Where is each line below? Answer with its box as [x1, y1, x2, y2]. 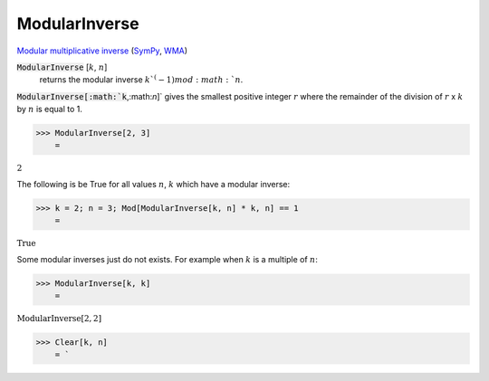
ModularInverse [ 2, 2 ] [16, 313, 102, 324]
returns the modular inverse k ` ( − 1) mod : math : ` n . [39, 73, 244, 85]
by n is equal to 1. [16, 104, 83, 115]
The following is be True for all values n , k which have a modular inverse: [16, 179, 291, 190]
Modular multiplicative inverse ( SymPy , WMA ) [16, 45, 188, 56]
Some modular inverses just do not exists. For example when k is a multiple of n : [16, 254, 319, 265]
